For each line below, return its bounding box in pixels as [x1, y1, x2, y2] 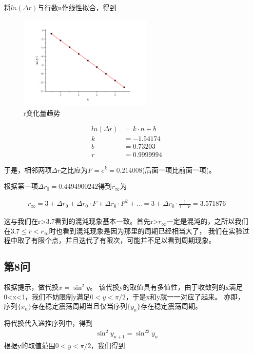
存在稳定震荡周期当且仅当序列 [31, 301, 127, 311]
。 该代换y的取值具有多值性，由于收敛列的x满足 [90, 282, 243, 292]
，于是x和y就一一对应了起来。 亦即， [125, 291, 245, 301]
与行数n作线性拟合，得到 [38, 2, 117, 12]
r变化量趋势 [23, 107, 60, 118]
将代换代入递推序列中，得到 [4, 318, 93, 328]
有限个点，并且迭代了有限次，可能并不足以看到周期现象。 [31, 235, 215, 245]
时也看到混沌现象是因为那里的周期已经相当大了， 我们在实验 [49, 225, 243, 236]
